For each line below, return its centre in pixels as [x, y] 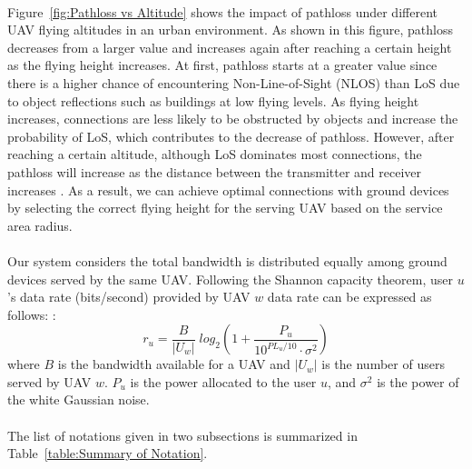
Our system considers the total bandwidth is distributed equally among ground [227, 260]
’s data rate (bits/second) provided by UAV [129, 297]
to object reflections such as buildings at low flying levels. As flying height [213, 100]
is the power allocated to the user [223, 381]
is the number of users [383, 364]
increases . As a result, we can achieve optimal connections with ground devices [228, 190]
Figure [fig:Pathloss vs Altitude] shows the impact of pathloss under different [222, 11]
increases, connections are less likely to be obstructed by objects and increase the [233, 119]
